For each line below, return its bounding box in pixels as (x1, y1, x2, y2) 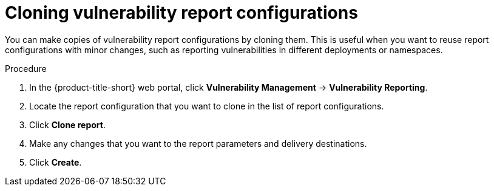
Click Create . (29, 157, 82, 167)
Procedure (5, 63, 47, 74)
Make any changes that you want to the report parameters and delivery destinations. (29, 138, 367, 149)
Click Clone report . (29, 119, 106, 130)
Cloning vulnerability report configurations (5, 2, 358, 23)
